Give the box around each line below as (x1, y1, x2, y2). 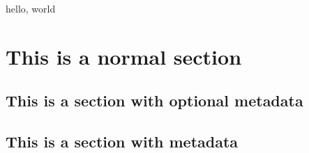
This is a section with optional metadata (6, 90, 303, 111)
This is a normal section (6, 42, 242, 70)
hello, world (6, 1, 56, 15)
